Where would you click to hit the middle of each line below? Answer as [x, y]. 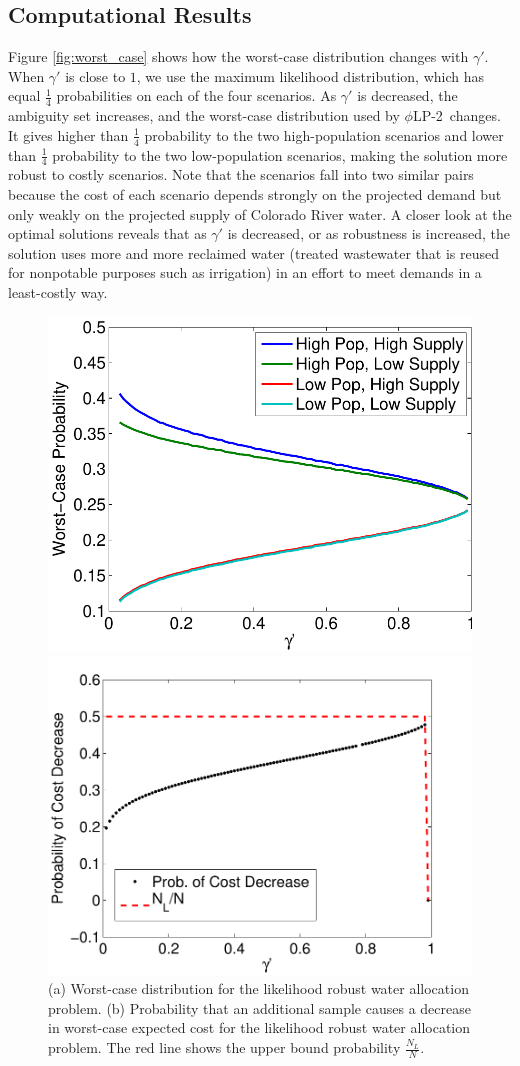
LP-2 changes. [456, 115]
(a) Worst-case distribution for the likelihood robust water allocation [258, 988]
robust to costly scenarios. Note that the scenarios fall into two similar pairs [241, 174]
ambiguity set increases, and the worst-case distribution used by [204, 115]
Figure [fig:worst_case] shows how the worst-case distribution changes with [238, 56]
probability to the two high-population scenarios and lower [324, 134]
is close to [95, 75]
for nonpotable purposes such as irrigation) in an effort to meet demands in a [245, 272]
